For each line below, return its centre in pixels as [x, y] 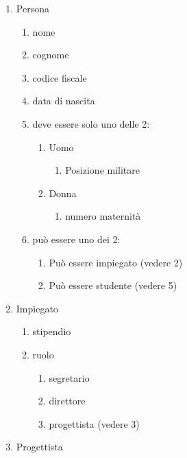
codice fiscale [60, 77]
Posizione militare [102, 170]
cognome [51, 55]
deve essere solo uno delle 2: [91, 123]
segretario [69, 377]
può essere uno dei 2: [76, 239]
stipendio [52, 331]
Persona [33, 8]
